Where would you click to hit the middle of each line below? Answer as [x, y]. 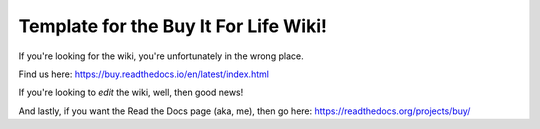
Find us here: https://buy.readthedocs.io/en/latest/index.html [144, 74]
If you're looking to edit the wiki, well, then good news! [131, 92]
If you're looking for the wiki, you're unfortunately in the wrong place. [161, 56]
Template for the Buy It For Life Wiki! [172, 26]
